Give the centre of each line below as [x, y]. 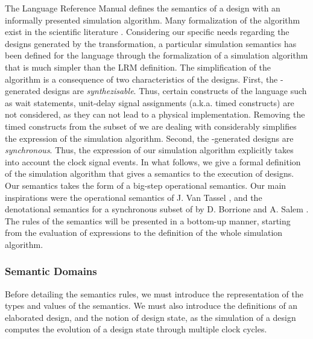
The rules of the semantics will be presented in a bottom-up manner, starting [148, 220]
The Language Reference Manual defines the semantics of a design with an [143, 8]
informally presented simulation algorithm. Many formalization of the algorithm [153, 20]
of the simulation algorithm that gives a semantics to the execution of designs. [150, 173]
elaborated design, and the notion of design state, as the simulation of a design [150, 317]
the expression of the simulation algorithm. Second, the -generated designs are [149, 138]
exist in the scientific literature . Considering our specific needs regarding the [147, 32]
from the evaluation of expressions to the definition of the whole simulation [144, 233]
